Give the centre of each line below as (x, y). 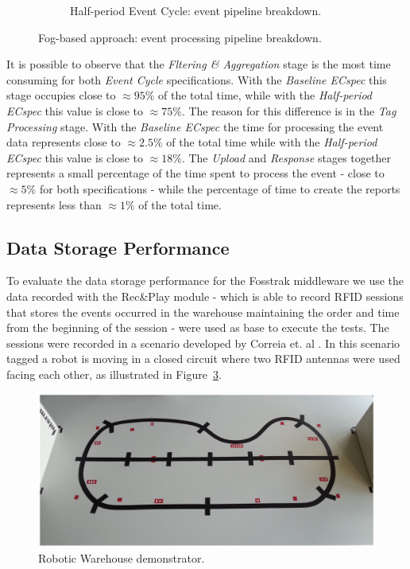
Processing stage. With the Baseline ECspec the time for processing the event (195, 126)
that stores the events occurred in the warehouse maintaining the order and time (203, 312)
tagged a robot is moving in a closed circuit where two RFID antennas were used (203, 359)
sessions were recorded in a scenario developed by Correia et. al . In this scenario (203, 343)
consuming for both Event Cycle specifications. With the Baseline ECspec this (197, 79)
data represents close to (64, 142)
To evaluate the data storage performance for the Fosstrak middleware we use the (205, 281)
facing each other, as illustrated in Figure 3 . (114, 374)
